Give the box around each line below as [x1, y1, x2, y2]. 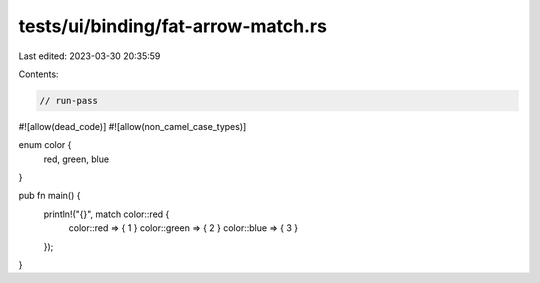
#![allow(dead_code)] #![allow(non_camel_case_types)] [18, 120, 247, 132]
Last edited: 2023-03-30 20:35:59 [18, 50, 161, 62]
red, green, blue [43, 153, 110, 165]
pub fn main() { [18, 190, 81, 202]
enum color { [18, 139, 72, 151]
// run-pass [39, 95, 99, 106]
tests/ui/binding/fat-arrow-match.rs [18, 15, 327, 37]
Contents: [18, 68, 59, 80]
